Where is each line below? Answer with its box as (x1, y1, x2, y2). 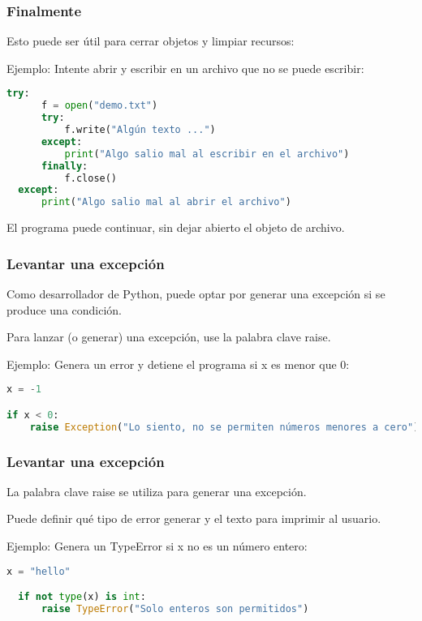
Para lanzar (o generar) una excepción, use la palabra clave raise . (6, 328, 331, 345)
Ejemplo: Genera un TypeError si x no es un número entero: (6, 537, 308, 555)
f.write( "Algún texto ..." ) (64, 124, 216, 136)
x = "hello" (6, 565, 71, 577)
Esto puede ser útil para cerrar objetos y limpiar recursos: (6, 32, 295, 49)
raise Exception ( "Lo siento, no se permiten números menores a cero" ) (29, 421, 420, 433)
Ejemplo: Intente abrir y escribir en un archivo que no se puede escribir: (6, 59, 364, 76)
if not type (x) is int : (18, 591, 146, 603)
